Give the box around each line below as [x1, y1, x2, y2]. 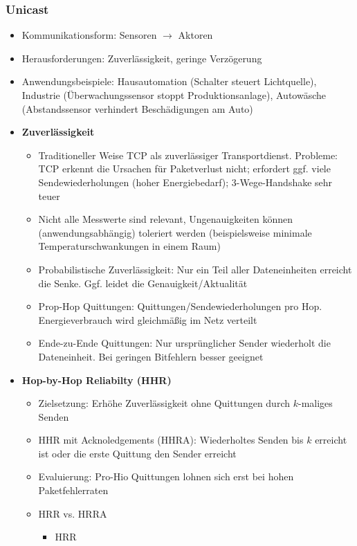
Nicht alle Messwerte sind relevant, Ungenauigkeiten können [38, 212, 293, 226]
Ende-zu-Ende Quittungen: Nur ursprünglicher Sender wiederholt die [38, 336, 331, 350]
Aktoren [178, 28, 213, 42]
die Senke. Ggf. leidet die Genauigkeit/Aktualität [38, 275, 248, 290]
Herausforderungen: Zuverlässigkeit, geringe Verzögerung [21, 51, 262, 65]
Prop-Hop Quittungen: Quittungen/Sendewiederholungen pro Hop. [38, 299, 322, 313]
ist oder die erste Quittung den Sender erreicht [38, 446, 237, 460]
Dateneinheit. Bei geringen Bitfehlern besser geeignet [38, 349, 264, 363]
